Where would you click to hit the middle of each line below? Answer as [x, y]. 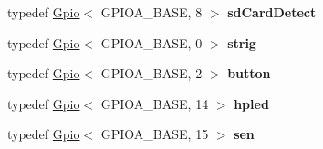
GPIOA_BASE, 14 [155, 103]
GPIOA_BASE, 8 [151, 12]
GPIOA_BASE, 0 [151, 42]
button [249, 73]
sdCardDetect [272, 12]
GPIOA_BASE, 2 [151, 73]
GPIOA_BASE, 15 [155, 134]
